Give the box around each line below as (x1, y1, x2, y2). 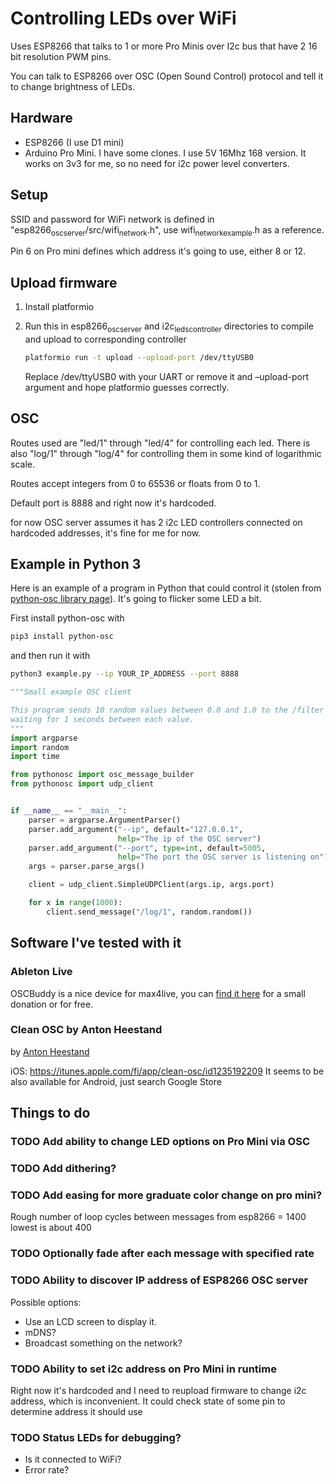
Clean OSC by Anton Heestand (10, 1023, 163, 1037)
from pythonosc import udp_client (10, 779, 155, 789)
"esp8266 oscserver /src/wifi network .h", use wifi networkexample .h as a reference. (10, 223, 325, 238)
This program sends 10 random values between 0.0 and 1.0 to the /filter (10, 705, 325, 716)
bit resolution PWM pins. (10, 50, 112, 62)
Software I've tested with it (10, 935, 182, 952)
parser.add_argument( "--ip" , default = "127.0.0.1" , (28, 824, 244, 834)
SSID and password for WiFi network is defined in (10, 213, 215, 225)
